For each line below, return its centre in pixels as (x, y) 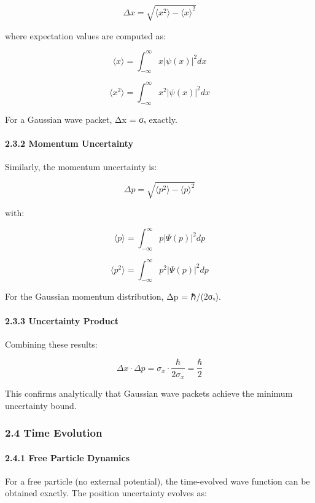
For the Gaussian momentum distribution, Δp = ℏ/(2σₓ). (113, 296)
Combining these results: (51, 344)
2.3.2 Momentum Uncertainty (69, 143)
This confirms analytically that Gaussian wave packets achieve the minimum (149, 393)
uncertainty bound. (41, 405)
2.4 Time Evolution (54, 433)
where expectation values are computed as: (85, 35)
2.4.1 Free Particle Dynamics (68, 457)
